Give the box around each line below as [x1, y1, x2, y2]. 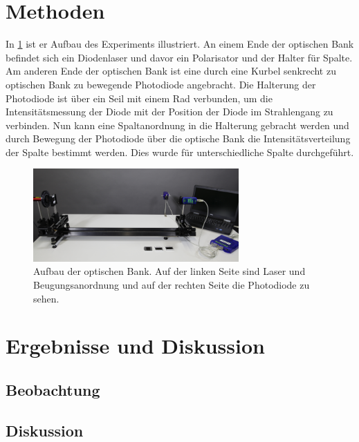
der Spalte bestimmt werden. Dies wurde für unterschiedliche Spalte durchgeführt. [6, 144, 354, 159]
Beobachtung [6, 378, 100, 400]
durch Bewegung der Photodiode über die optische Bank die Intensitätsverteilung [6, 131, 351, 146]
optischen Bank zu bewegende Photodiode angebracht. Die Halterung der [6, 77, 316, 91]
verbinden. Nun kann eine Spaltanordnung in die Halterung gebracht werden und [6, 117, 349, 132]
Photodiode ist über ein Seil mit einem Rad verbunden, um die [6, 90, 273, 105]
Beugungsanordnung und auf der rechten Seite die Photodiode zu [33, 277, 310, 291]
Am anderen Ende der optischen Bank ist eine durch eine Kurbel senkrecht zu [6, 64, 336, 78]
